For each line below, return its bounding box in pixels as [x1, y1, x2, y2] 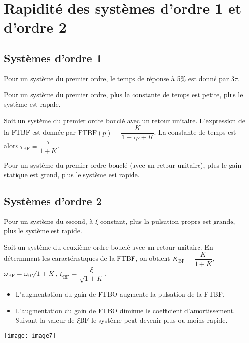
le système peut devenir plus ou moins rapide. [91, 315, 228, 325]
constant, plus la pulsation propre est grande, [100, 216, 235, 226]
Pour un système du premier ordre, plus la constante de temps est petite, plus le [4, 89, 243, 100]
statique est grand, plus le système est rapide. [4, 169, 140, 179]
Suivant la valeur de [15, 315, 75, 325]
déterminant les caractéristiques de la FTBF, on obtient [4, 253, 170, 263]
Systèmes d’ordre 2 [4, 193, 102, 208]
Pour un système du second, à [4, 216, 93, 226]
